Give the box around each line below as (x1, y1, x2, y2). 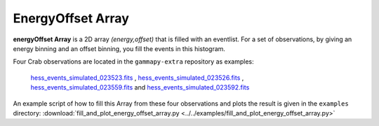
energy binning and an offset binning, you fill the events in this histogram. (13, 44, 226, 52)
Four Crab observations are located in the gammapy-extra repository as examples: (13, 57, 254, 66)
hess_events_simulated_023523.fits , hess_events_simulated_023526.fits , (30, 73, 244, 82)
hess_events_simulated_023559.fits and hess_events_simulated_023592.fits (30, 83, 250, 92)
